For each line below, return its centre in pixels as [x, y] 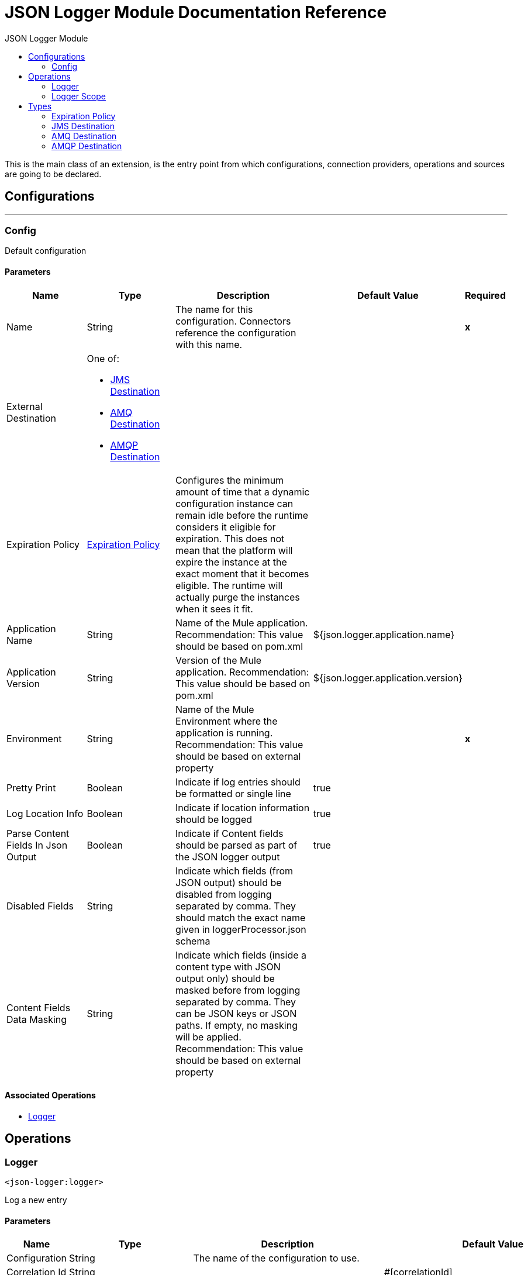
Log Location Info [45, 813]
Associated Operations [50, 1095]
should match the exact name [241, 917]
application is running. [224, 733]
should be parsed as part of [237, 845]
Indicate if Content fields [230, 833]
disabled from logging [224, 894]
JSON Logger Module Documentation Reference [196, 12]
